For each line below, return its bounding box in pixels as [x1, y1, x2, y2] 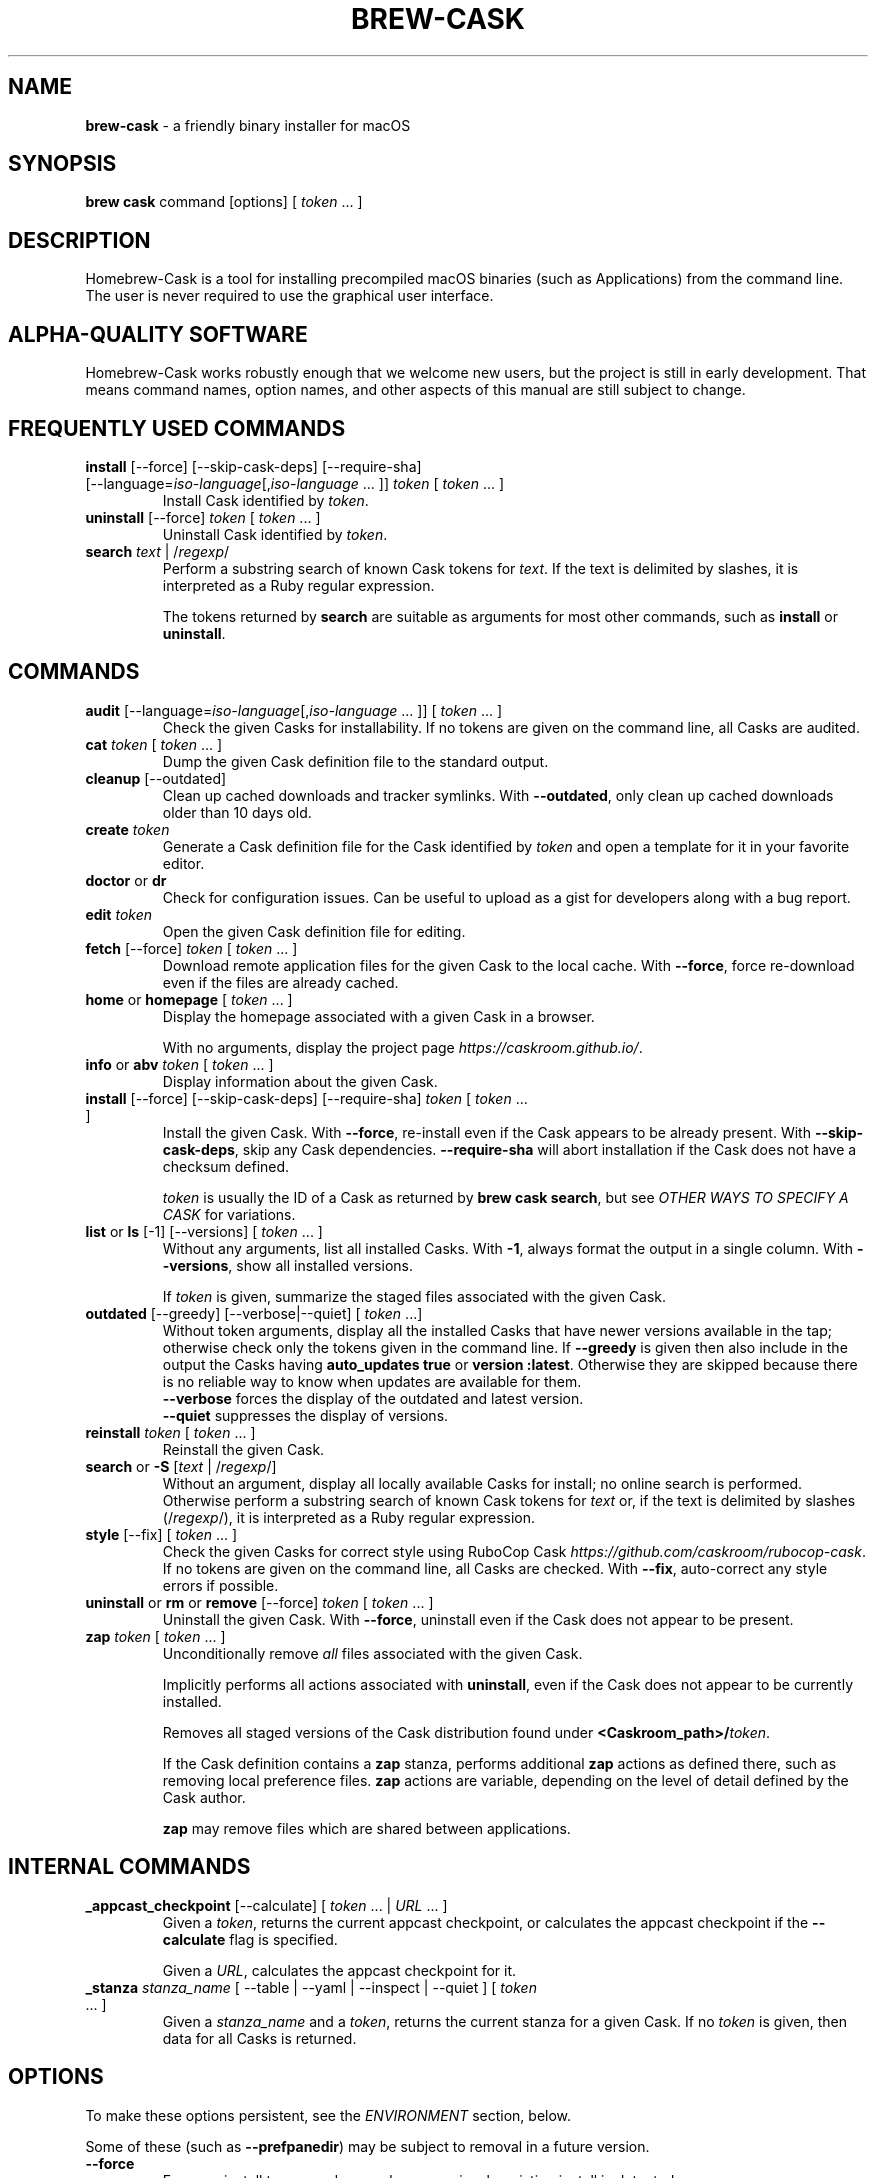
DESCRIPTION [8, 227, 151, 253]
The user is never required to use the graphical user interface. [85, 287, 494, 305]
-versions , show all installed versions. [162, 1256, 413, 1274]
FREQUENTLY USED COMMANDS [8, 415, 346, 441]
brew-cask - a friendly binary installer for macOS [85, 116, 411, 134]
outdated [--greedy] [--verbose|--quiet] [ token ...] [85, 1304, 423, 1322]
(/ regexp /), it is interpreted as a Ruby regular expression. [162, 1508, 536, 1526]
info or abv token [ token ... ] [85, 1055, 274, 1073]
